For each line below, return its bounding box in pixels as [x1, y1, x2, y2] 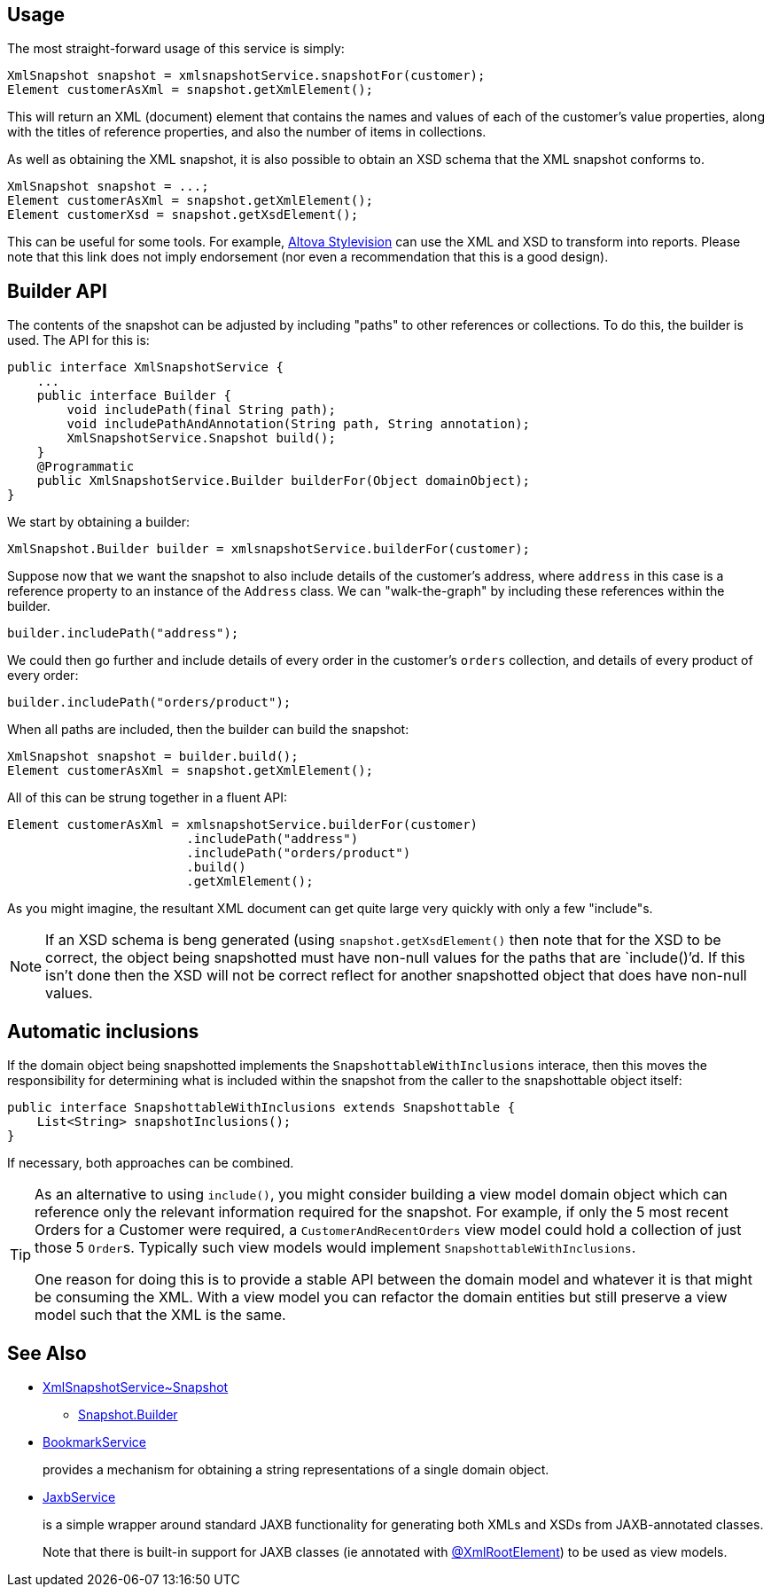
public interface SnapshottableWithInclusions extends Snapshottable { [7, 1100, 516, 1115]
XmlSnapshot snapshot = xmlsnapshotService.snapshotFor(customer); [7, 68, 486, 83]
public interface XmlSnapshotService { [7, 360, 284, 375]
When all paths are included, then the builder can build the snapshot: [7, 722, 409, 738]
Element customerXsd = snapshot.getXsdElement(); [7, 207, 359, 223]
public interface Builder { [36, 388, 231, 403]
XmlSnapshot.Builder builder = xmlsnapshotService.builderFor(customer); [7, 542, 531, 557]
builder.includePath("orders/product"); [7, 695, 292, 710]
